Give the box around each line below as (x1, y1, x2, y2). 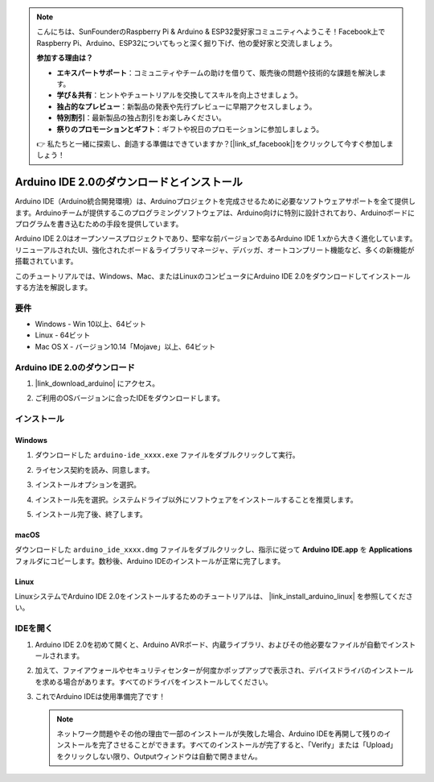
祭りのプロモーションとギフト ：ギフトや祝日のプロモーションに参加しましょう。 (56, 124, 324, 134)
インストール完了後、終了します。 (35, 509, 148, 519)
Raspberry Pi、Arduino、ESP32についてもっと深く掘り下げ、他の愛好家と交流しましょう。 (36, 38, 337, 48)
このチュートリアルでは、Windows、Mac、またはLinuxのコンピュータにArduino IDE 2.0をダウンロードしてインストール (14, 271, 411, 281)
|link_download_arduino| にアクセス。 (35, 379, 160, 388)
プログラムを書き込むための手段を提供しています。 (14, 218, 183, 229)
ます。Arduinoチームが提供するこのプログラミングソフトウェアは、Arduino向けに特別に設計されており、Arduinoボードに (14, 208, 416, 217)
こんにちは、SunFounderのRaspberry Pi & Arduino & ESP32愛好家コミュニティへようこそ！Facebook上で (36, 27, 386, 36)
